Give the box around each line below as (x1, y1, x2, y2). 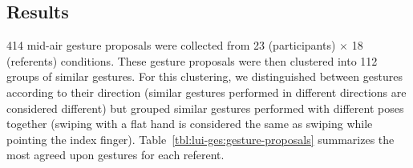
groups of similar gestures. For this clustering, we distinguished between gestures (6, 68, 403, 85)
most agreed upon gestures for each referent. (6, 146, 225, 163)
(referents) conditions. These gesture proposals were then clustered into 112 (6, 52, 378, 69)
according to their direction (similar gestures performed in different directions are (6, 83, 407, 100)
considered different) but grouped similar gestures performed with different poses (6, 99, 404, 116)
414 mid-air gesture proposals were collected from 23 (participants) (6, 37, 336, 54)
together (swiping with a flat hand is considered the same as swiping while (6, 115, 373, 132)
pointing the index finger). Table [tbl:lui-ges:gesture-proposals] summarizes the (6, 130, 395, 147)
